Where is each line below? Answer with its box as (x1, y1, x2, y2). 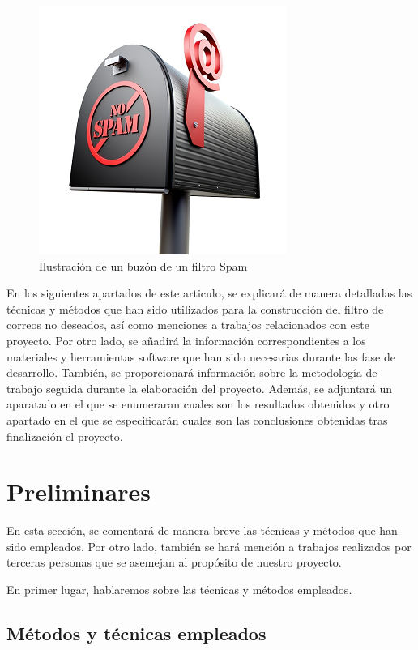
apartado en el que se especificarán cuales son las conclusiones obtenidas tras (6, 411, 388, 428)
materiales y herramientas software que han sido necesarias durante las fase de (6, 348, 395, 365)
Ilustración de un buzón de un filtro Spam (39, 257, 248, 274)
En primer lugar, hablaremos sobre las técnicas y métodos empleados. (6, 581, 352, 598)
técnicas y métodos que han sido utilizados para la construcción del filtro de (6, 300, 384, 317)
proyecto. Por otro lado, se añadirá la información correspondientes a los (6, 331, 366, 349)
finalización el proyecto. (6, 427, 123, 444)
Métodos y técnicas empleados (6, 621, 267, 646)
